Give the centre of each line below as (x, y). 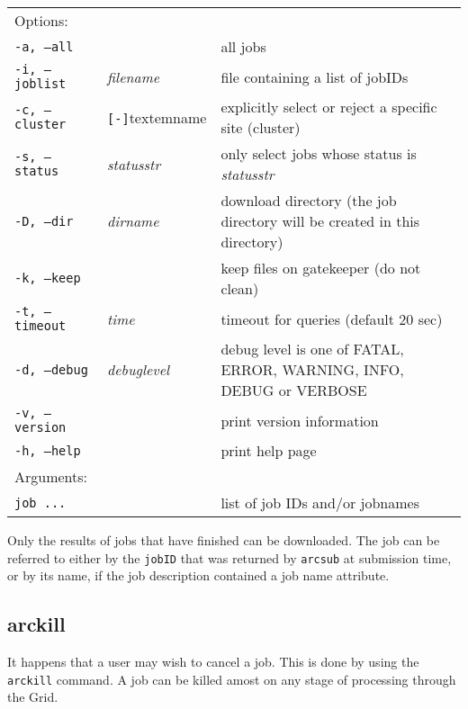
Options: (41, 20)
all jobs (243, 46)
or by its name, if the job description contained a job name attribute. (198, 575)
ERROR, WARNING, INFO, (312, 369)
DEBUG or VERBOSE (294, 390)
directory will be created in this (320, 221)
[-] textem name (157, 117)
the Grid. (33, 697)
